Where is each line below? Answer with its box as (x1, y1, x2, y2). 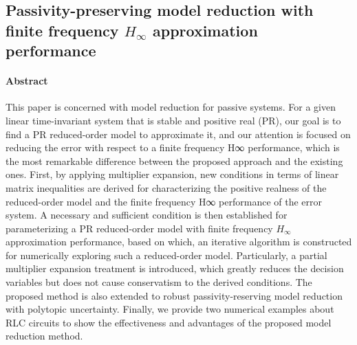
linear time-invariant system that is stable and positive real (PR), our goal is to (6, 113, 341, 127)
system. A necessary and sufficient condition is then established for (6, 208, 288, 222)
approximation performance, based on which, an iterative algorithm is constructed (6, 234, 352, 249)
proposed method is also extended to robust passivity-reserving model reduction (6, 288, 343, 302)
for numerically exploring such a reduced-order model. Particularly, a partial (6, 247, 327, 262)
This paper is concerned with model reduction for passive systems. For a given (6, 100, 336, 114)
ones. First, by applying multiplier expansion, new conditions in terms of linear (6, 167, 339, 181)
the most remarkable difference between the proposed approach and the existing (6, 153, 343, 168)
